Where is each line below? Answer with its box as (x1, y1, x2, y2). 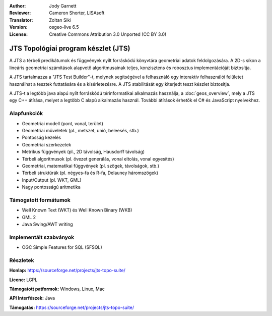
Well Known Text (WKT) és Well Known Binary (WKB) (22, 207, 132, 213)
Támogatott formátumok (9, 196, 71, 203)
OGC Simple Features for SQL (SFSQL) (22, 244, 103, 250)
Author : (9, 3, 26, 9)
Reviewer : (9, 10, 31, 16)
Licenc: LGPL (9, 277, 38, 283)
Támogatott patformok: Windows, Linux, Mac (9, 286, 105, 292)
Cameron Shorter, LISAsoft (49, 10, 105, 16)
